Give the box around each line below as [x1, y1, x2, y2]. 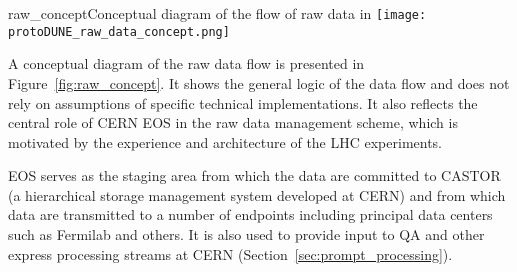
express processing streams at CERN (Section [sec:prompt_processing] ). [8, 243, 453, 264]
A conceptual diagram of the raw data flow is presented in [8, 53, 365, 74]
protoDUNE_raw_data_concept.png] [8, 24, 230, 39]
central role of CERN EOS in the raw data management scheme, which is [8, 112, 458, 133]
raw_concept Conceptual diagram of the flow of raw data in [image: [8, 3, 427, 23]
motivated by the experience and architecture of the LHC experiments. [8, 131, 443, 152]
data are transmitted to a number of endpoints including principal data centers [8, 204, 493, 225]
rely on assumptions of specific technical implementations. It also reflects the [8, 92, 478, 113]
